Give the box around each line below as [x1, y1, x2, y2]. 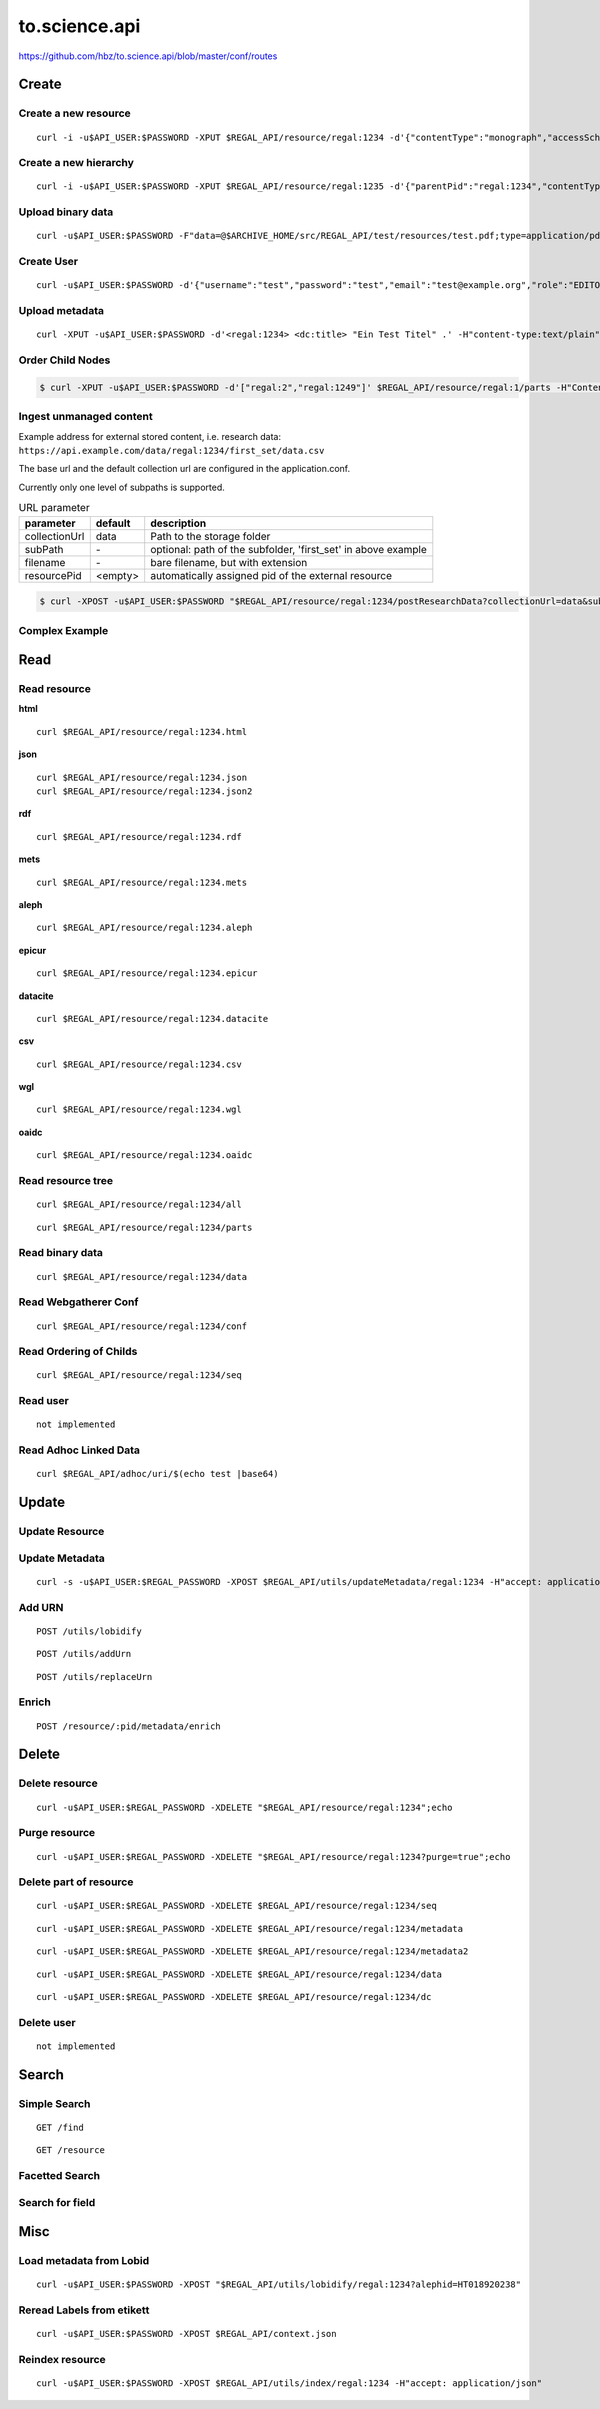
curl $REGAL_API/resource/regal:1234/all [36, 1199, 242, 1210]
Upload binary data [18, 205, 114, 219]
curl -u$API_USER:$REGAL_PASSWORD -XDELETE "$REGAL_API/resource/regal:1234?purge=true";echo [36, 1851, 511, 1862]
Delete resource [18, 1776, 99, 1790]
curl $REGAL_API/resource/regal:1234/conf [36, 1320, 248, 1332]
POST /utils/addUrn [36, 1648, 132, 1660]
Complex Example [18, 623, 109, 637]
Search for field [18, 2195, 96, 2209]
